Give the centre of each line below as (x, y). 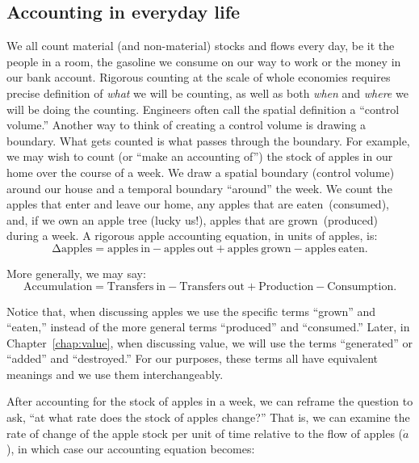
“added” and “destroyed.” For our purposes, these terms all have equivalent (193, 358)
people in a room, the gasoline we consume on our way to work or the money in (204, 61)
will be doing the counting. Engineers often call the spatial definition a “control (203, 109)
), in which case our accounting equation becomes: (131, 449)
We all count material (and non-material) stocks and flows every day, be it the (201, 46)
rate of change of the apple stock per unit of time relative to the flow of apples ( (205, 433)
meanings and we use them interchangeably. (115, 374)
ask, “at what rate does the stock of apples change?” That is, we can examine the (208, 417)
